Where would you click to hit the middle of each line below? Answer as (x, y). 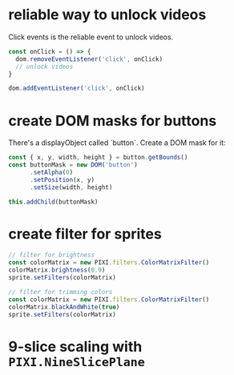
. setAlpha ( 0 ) (51, 172)
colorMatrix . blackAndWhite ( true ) (64, 307)
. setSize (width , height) (71, 187)
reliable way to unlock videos (107, 15)
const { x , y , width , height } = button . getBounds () (98, 158)
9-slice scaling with (75, 347)
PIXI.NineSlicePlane (77, 362)
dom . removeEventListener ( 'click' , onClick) (89, 59)
